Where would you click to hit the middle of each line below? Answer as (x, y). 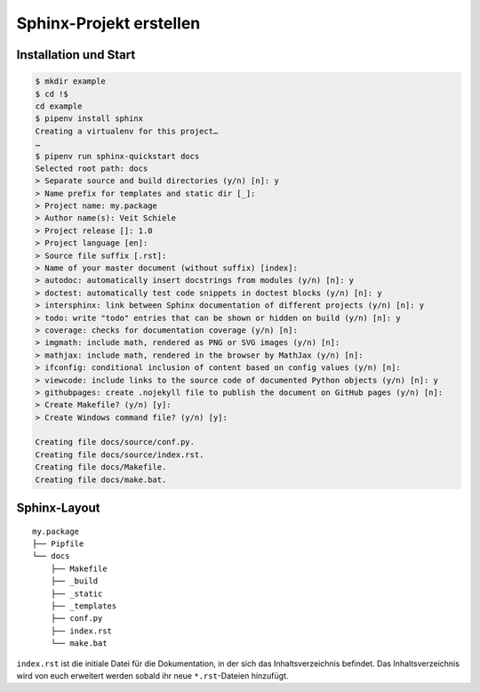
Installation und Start (76, 55)
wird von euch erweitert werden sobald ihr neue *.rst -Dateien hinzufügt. (152, 675)
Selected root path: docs (92, 168)
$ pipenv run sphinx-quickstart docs (117, 156)
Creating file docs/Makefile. (101, 467)
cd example (59, 106)
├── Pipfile (58, 544)
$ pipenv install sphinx (89, 119)
